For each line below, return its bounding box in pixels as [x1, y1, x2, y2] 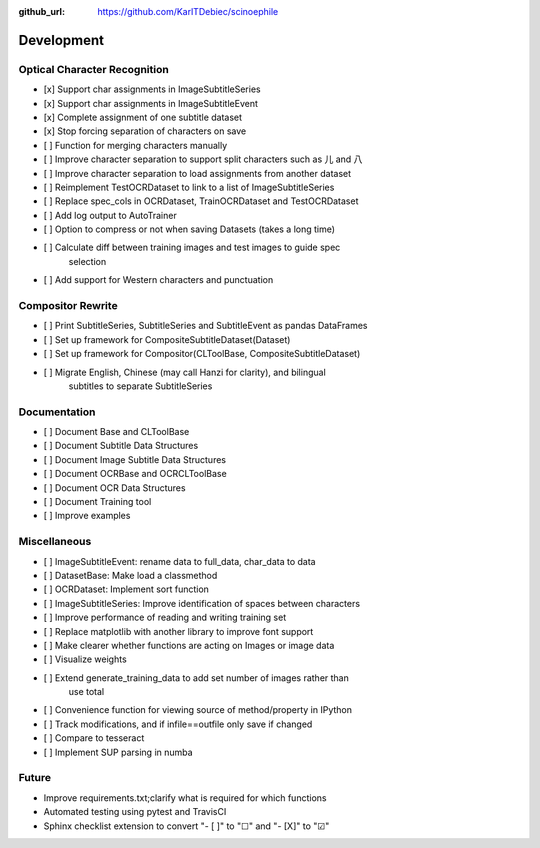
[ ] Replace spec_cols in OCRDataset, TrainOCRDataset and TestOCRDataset [43, 195, 359, 207]
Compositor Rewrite [18, 299, 119, 312]
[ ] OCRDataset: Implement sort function [43, 583, 210, 595]
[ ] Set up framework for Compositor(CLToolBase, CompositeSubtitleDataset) [43, 348, 361, 360]
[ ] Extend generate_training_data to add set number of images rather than [43, 671, 349, 684]
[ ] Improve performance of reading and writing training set [43, 611, 287, 624]
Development [18, 31, 105, 49]
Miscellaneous [18, 535, 92, 549]
